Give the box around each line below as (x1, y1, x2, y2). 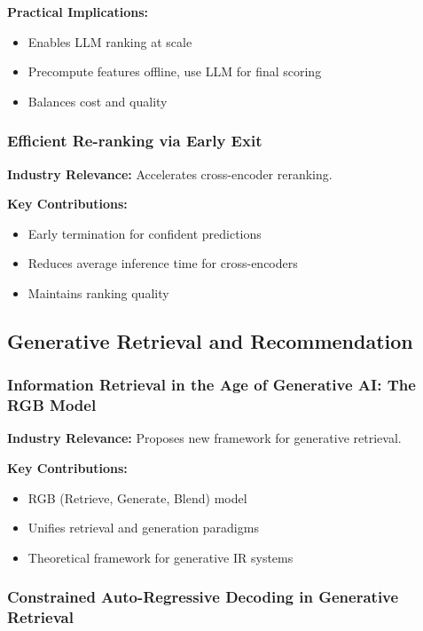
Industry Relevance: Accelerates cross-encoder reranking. (7, 164, 333, 183)
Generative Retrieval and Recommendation (7, 327, 413, 354)
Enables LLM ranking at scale (27, 32, 192, 51)
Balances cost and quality (27, 91, 168, 110)
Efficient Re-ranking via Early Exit (7, 130, 262, 152)
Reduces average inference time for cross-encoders (27, 254, 298, 272)
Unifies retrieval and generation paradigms (27, 518, 259, 537)
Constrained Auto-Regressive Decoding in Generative (7, 586, 399, 608)
